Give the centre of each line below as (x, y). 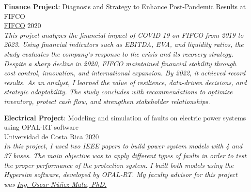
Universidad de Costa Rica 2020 (51, 136)
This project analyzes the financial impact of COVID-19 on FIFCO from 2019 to (124, 35)
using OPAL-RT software (41, 127)
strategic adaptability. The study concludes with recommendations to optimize (118, 92)
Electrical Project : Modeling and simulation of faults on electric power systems (125, 117)
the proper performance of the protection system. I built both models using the (119, 165)
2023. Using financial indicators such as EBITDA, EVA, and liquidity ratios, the (124, 44)
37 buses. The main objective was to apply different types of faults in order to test (125, 155)
